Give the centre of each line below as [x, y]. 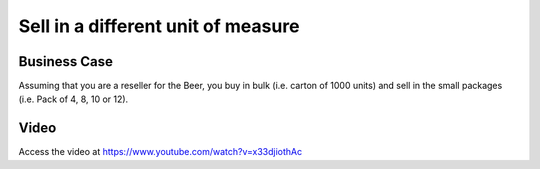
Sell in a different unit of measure [159, 26]
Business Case [66, 61]
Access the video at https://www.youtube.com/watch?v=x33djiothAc [160, 152]
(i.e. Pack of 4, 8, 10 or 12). [73, 99]
